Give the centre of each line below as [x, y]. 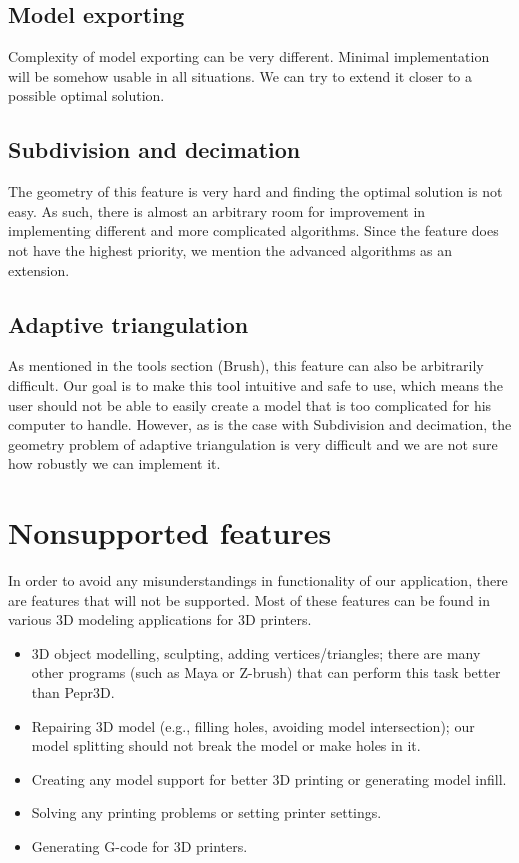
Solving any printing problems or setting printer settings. [206, 812]
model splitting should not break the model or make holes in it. [226, 745]
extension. [39, 269]
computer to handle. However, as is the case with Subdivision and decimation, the [260, 424]
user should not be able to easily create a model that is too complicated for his [250, 404]
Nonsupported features [170, 532]
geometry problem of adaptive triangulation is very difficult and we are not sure [253, 443]
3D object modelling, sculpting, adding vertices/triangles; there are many [256, 652]
